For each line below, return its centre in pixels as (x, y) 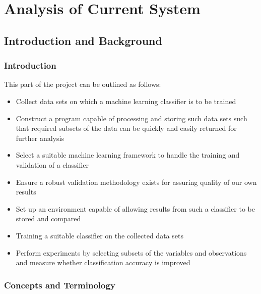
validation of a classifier (52, 164)
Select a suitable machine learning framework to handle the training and (128, 155)
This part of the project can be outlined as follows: (83, 84)
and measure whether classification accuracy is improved (103, 262)
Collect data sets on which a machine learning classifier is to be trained (126, 101)
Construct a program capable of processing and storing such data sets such (132, 118)
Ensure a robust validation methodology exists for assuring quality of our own (136, 182)
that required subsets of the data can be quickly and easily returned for (126, 128)
